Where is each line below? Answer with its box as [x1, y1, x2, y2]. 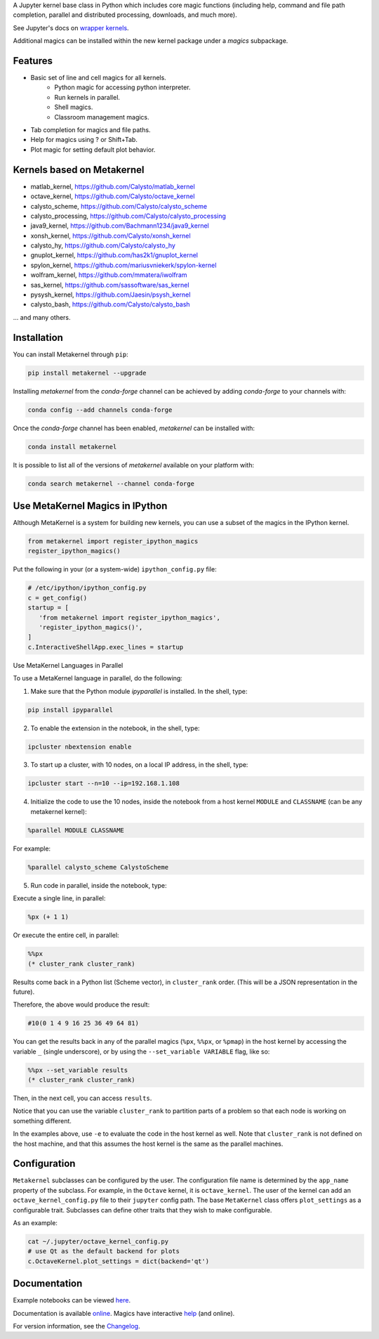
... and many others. [13, 313, 71, 321]
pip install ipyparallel [27, 706, 114, 713]
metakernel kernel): [30, 807, 87, 815]
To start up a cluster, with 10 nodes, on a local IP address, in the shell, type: [30, 761, 248, 769]
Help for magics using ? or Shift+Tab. [30, 136, 138, 144]
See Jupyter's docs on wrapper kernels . [13, 23, 129, 32]
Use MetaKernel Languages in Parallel [13, 661, 124, 669]
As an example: [13, 1219, 58, 1227]
